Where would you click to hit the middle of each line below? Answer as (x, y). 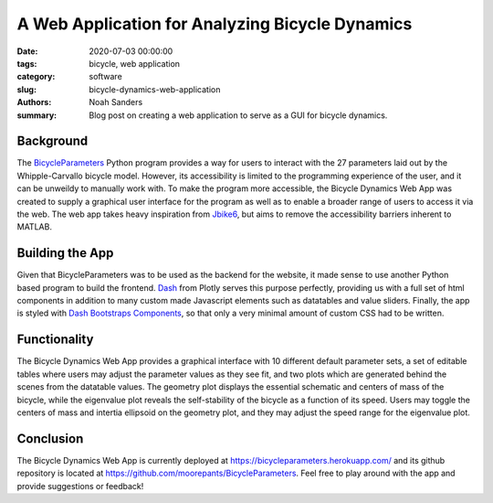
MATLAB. (34, 227)
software (105, 77)
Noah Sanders (116, 102)
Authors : (34, 102)
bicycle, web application (135, 63)
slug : (26, 89)
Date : (27, 51)
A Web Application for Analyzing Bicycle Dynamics (215, 24)
